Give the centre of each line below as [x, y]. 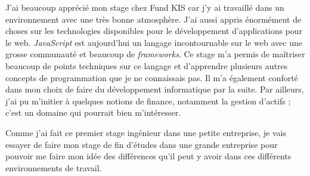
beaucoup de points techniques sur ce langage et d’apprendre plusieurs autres [147, 65]
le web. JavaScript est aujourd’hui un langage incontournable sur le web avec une [154, 42]
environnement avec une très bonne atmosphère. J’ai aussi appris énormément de [154, 19]
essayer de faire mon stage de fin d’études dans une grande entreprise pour [142, 144]
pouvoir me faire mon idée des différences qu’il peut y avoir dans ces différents [148, 156]
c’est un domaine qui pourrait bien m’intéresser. [93, 112]
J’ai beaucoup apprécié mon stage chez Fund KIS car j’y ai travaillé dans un [145, 7]
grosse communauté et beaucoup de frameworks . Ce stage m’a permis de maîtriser [155, 54]
